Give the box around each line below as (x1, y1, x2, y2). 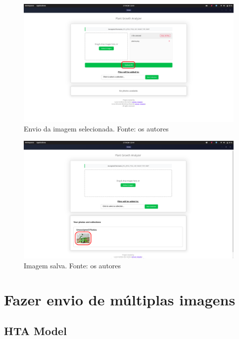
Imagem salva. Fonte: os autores (24, 260, 121, 270)
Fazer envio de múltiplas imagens (4, 289, 236, 309)
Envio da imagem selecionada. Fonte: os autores (24, 124, 169, 134)
